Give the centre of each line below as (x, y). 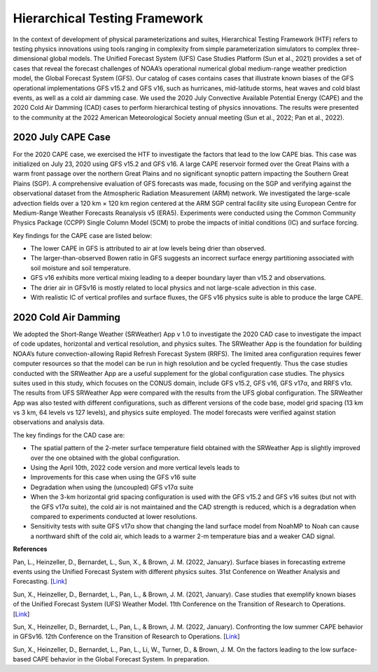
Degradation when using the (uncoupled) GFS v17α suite (112, 487)
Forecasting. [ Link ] (40, 582)
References (30, 549)
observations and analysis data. (59, 422)
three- (351, 48)
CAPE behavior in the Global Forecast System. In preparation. (121, 659)
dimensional (30, 59)
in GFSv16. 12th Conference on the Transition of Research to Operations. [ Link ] (127, 636)
